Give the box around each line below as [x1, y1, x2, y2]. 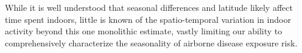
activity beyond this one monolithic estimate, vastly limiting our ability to [5, 25, 283, 37]
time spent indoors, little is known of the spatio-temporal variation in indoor [5, 13, 291, 25]
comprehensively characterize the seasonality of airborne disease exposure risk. [5, 36, 298, 49]
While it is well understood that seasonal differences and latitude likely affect [5, 1, 293, 13]
